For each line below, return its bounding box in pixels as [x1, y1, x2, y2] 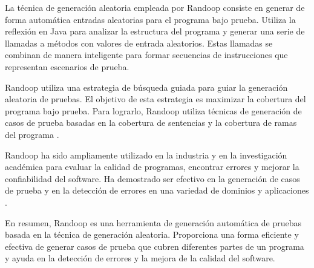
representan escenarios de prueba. [5, 60, 129, 73]
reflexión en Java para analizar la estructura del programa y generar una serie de [5, 25, 305, 38]
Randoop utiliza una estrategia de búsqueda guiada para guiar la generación [5, 80, 288, 93]
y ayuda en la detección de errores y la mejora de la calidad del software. [5, 252, 275, 264]
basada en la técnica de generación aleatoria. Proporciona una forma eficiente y [5, 228, 299, 241]
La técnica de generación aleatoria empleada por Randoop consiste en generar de [5, 1, 305, 13]
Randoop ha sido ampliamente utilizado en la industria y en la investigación [5, 148, 287, 161]
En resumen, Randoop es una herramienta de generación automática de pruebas [5, 216, 302, 229]
